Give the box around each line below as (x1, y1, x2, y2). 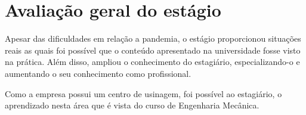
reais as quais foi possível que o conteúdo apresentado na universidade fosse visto (5, 43, 301, 56)
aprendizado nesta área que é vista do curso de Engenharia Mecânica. (5, 99, 259, 111)
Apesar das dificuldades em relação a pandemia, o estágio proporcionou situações (5, 32, 301, 45)
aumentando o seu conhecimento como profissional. (5, 67, 191, 79)
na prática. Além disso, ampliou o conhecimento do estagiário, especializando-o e (5, 55, 300, 68)
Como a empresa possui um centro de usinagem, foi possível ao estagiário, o (5, 87, 282, 100)
